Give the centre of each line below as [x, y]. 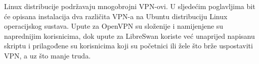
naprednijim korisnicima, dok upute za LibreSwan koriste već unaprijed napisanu [129, 36]
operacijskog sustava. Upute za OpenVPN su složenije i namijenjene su [114, 26]
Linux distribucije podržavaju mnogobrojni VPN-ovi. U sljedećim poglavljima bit [130, 6]
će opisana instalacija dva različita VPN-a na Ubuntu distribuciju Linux [116, 16]
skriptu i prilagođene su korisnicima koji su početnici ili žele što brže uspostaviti [128, 46]
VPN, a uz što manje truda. [48, 55]
